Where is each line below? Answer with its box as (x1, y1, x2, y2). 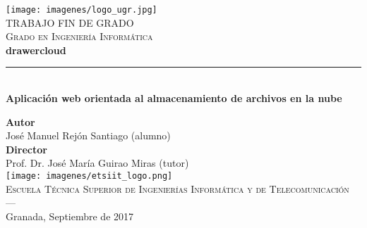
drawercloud (6, 42, 66, 57)
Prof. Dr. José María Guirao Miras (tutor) (6, 156, 189, 170)
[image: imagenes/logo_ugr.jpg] (6, 5, 157, 15)
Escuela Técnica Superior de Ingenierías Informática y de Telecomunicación (6, 181, 349, 196)
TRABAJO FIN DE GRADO (6, 15, 134, 30)
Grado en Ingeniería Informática (6, 29, 153, 44)
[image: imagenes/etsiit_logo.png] (6, 171, 173, 181)
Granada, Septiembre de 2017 (6, 208, 134, 223)
